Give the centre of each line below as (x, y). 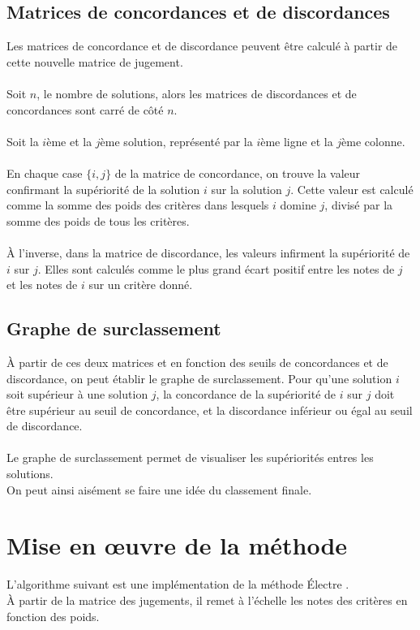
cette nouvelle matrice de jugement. (95, 61)
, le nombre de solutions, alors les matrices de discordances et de (197, 93)
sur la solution (246, 189)
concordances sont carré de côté (85, 109)
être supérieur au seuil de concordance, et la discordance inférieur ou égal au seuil (210, 410)
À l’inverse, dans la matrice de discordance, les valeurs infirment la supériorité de (208, 252)
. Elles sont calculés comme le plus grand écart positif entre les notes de (216, 268)
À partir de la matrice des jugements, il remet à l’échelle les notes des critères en (207, 600)
